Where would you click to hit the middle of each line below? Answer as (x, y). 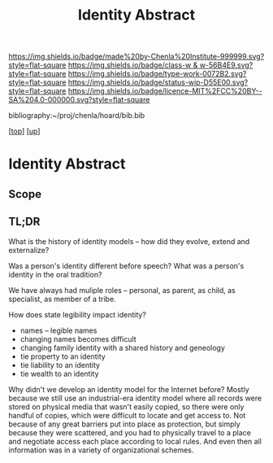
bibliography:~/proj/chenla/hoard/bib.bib (77, 116)
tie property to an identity (63, 356)
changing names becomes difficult (78, 339)
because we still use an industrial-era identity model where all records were (135, 398)
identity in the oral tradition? (55, 274)
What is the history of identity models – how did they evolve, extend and (129, 241)
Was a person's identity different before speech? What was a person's (126, 265)
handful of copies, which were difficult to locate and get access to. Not (127, 415)
